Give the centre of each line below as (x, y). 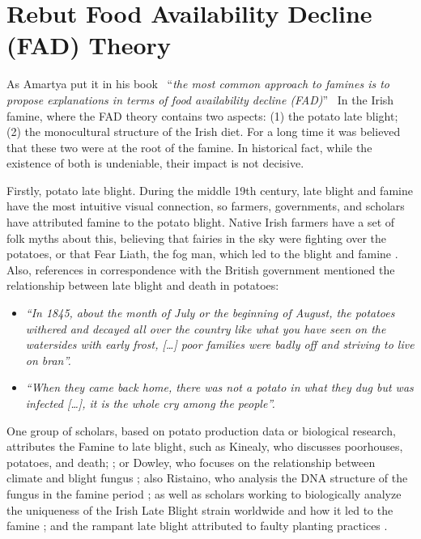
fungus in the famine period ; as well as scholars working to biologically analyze (204, 493)
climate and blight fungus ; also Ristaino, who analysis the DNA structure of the (207, 478)
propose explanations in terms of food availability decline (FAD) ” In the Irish (200, 99)
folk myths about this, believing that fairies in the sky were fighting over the (197, 238)
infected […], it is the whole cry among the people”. (150, 403)
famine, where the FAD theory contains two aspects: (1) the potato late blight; (202, 115)
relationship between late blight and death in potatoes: (143, 285)
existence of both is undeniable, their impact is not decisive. (155, 163)
